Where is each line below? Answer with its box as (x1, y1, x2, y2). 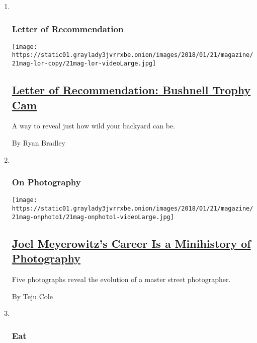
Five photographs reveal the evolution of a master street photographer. (12, 273, 231, 284)
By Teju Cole (12, 291, 53, 301)
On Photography (12, 176, 81, 188)
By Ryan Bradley (12, 137, 65, 148)
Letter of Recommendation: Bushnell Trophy (12, 82, 251, 98)
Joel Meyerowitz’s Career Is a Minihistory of (12, 235, 251, 251)
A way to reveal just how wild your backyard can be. (12, 120, 175, 131)
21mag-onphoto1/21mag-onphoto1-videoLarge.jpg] (12, 213, 174, 221)
